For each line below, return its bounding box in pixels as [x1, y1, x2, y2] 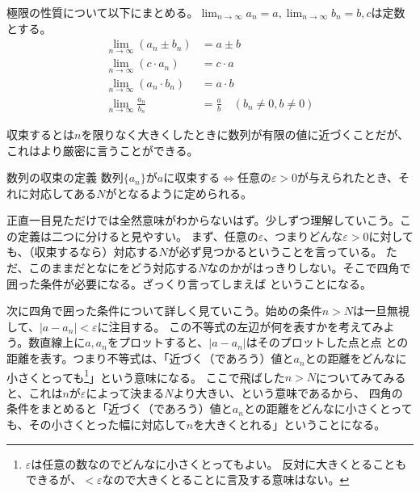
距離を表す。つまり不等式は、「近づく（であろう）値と [6, 350, 294, 367]
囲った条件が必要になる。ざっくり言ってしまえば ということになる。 [6, 275, 372, 292]
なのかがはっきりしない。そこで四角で [207, 259, 411, 276]
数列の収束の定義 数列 [6, 169, 124, 186]
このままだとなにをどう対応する [28, 259, 199, 276]
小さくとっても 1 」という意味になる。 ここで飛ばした [6, 366, 285, 385]
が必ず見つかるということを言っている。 [167, 243, 383, 260]
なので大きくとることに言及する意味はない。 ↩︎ [102, 471, 350, 488]
